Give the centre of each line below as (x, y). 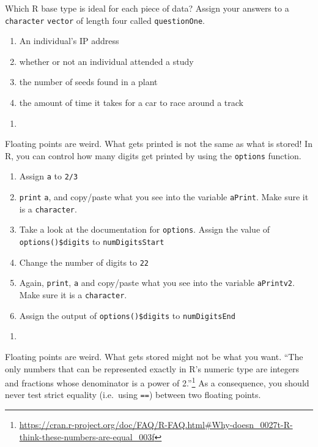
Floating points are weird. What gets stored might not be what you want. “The (154, 356)
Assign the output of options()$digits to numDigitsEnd (127, 315)
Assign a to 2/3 (49, 176)
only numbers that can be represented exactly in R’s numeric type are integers (152, 368)
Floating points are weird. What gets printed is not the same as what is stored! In (159, 144)
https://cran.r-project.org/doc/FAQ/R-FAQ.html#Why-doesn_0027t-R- (156, 425)
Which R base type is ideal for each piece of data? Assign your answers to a (147, 8)
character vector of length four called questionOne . (105, 20)
